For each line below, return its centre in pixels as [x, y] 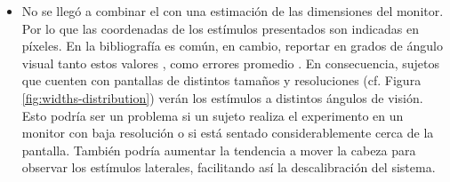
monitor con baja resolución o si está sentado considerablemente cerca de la [228, 133]
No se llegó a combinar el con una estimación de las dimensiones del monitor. [233, 11]
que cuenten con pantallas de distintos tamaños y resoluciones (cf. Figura [221, 80]
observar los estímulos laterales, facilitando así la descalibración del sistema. [229, 167]
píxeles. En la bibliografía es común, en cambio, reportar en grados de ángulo [232, 46]
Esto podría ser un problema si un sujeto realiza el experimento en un [213, 115]
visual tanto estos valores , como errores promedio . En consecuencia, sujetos [230, 63]
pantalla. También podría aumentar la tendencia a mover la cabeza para [219, 150]
